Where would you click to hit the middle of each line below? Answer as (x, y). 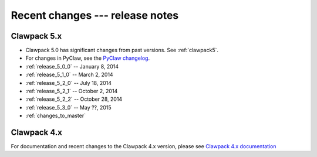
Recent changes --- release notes (95, 15)
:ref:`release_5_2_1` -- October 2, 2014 (72, 91)
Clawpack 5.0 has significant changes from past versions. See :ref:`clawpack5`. (122, 50)
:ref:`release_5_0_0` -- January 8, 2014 (72, 66)
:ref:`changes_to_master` (56, 116)
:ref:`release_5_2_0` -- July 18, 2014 (68, 83)
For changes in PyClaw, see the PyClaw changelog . (87, 58)
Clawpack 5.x (36, 36)
